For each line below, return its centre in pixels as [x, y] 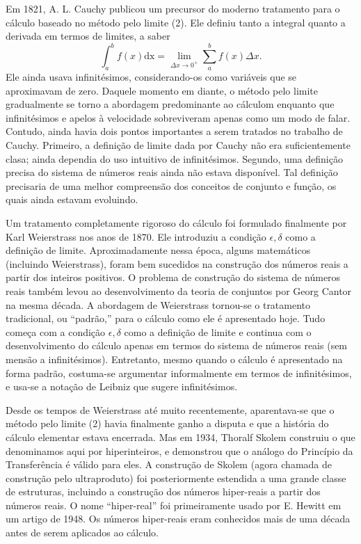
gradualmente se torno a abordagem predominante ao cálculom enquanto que [170, 104]
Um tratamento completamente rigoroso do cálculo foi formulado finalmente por [176, 223]
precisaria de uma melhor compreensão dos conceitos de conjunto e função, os [171, 185]
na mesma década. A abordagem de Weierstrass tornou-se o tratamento [158, 304]
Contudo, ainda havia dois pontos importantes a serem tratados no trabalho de [174, 131]
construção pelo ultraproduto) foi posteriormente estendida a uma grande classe [176, 478]
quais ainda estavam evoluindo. [72, 199]
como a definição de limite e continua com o [218, 331]
